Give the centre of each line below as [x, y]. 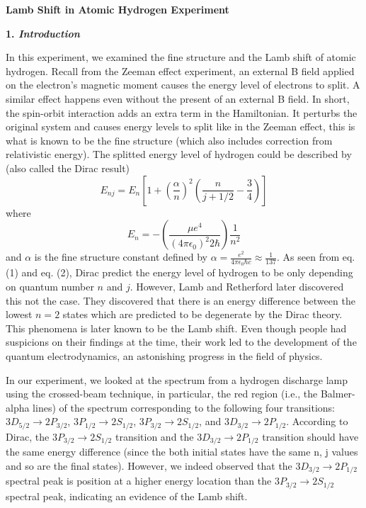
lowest [19, 314]
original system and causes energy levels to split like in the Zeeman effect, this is [181, 126]
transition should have [310, 436]
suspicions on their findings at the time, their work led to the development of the [181, 342]
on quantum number [50, 286]
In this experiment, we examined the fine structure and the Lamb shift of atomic [181, 57]
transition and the [154, 436]
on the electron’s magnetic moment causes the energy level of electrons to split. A [183, 85]
